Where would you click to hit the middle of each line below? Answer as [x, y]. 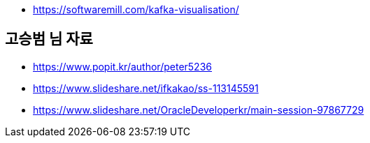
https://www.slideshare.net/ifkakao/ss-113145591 [146, 88]
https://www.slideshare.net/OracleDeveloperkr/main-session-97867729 [199, 110]
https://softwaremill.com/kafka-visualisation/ [136, 9]
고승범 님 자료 [49, 39]
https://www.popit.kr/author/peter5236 [122, 66]
